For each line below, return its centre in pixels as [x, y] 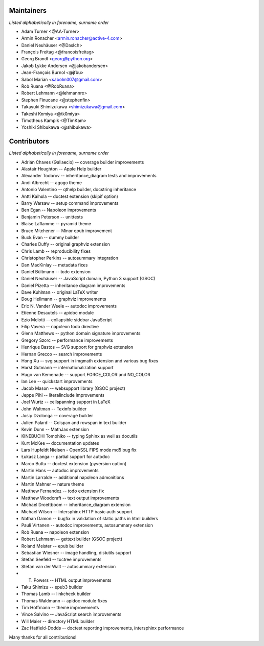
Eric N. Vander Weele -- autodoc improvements [69, 306]
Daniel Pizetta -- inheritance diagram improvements [73, 285]
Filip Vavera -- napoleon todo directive [60, 327]
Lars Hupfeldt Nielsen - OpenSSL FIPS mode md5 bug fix [79, 450]
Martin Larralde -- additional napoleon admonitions [73, 477]
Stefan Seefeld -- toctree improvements [61, 560]
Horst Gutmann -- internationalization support [67, 368]
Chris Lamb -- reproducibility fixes [56, 251]
